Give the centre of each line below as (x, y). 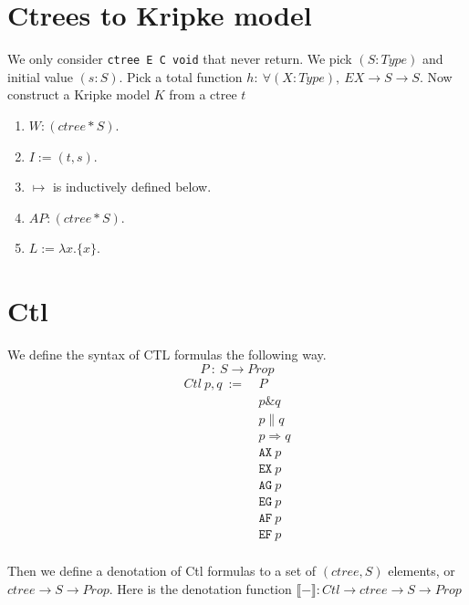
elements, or (422, 570)
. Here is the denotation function (200, 588)
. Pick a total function (181, 76)
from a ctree (203, 94)
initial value (40, 76)
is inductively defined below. (132, 187)
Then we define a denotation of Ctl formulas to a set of (162, 570)
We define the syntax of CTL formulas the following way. (167, 355)
